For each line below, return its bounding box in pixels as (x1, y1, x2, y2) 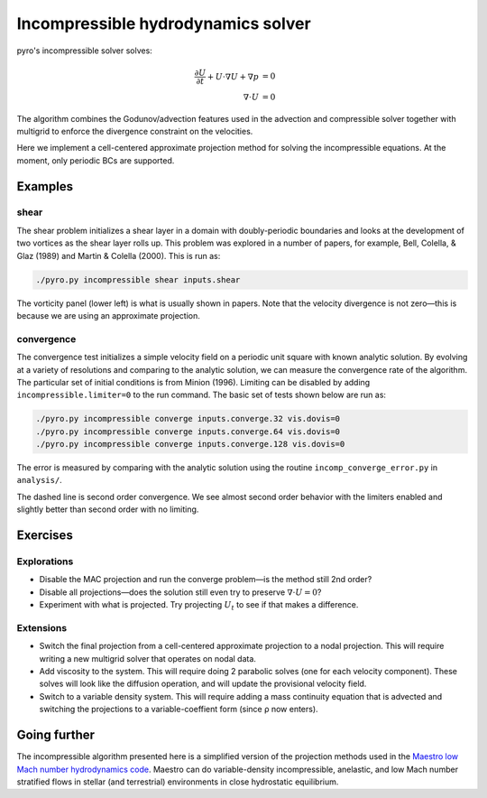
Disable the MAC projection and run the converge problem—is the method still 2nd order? (39, 574, 372, 585)
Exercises (16, 528, 74, 543)
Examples (16, 179, 74, 194)
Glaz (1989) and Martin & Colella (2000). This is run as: (16, 250, 221, 261)
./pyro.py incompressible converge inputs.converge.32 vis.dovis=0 (35, 413, 341, 424)
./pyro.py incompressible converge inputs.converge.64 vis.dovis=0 (35, 426, 341, 437)
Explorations (16, 555, 74, 568)
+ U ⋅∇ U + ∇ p (207, 71, 260, 81)
